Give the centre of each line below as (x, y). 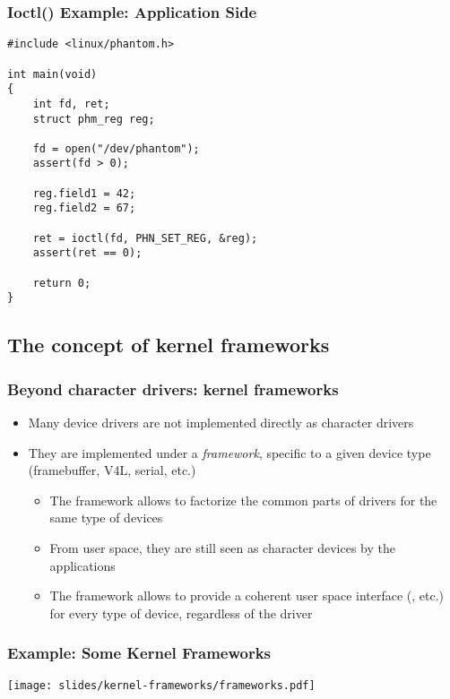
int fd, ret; (71, 104)
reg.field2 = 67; (84, 208)
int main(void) (52, 74)
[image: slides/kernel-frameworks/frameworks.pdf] (161, 685)
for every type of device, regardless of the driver (181, 613)
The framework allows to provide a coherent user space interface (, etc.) (247, 595)
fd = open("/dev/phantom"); (116, 148)
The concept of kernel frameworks (169, 345)
